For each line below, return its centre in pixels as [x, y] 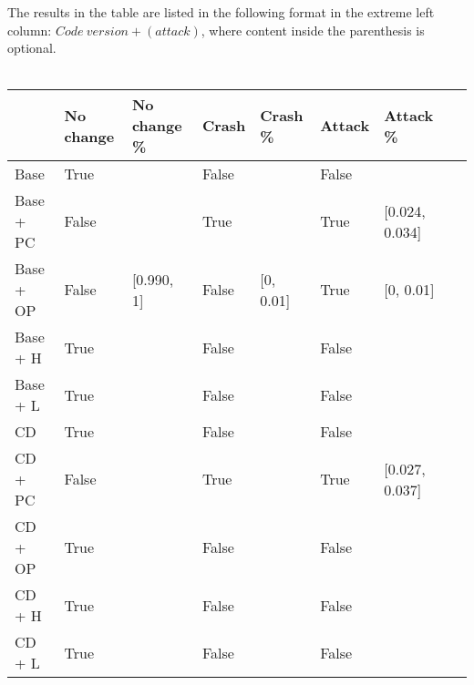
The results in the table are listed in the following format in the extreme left [221, 12]
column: [30, 30]
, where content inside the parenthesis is [313, 30]
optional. [32, 48]
